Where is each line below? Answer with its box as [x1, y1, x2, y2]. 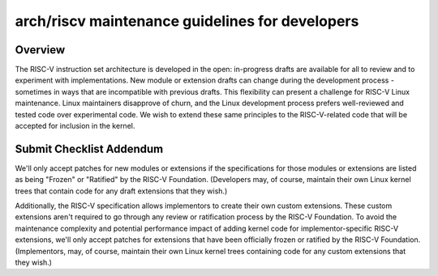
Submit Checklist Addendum [15, 142, 164, 155]
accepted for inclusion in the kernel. [15, 121, 135, 131]
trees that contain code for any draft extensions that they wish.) [15, 186, 228, 196]
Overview [15, 43, 66, 57]
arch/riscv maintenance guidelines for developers [15, 12, 359, 30]
